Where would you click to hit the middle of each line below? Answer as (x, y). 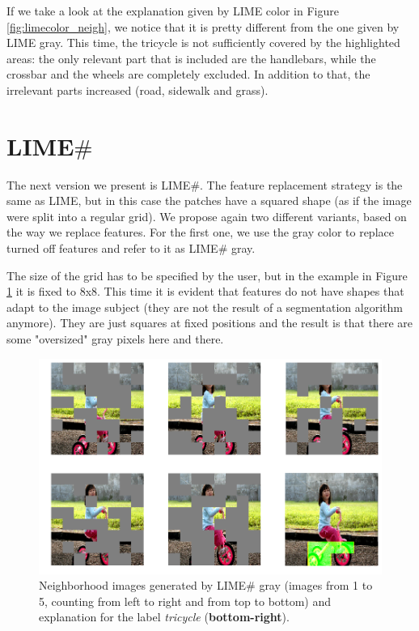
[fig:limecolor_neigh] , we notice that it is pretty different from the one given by (203, 26)
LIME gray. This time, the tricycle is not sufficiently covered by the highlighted (203, 43)
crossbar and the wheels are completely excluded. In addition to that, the (188, 74)
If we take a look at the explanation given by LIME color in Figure (173, 11)
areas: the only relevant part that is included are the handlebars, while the (191, 58)
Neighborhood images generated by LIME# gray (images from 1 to (206, 585)
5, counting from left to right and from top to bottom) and (185, 601)
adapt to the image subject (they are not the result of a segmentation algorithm (205, 307)
